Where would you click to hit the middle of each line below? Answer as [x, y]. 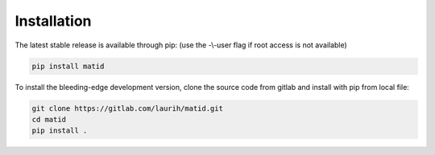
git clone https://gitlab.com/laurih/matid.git [127, 108]
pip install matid [68, 66]
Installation [53, 21]
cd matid [49, 119]
